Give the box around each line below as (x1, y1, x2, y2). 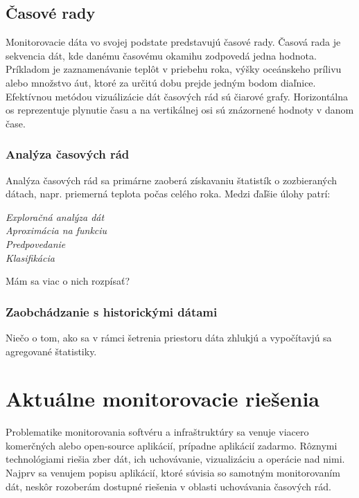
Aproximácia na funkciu (6, 223, 107, 238)
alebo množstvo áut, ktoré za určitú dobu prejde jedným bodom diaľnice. (6, 75, 316, 89)
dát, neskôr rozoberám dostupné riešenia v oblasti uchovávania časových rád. (6, 479, 331, 493)
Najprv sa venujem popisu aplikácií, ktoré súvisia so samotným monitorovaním (6, 465, 340, 480)
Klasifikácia (6, 250, 55, 265)
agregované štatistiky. (6, 344, 97, 358)
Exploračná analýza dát (6, 209, 105, 224)
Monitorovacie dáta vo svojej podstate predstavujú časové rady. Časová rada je (6, 35, 341, 49)
